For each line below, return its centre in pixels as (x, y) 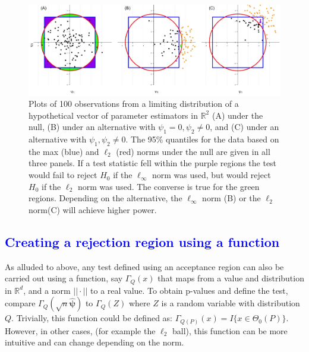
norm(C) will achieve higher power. (93, 209)
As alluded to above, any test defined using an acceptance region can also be (144, 266)
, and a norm (47, 290)
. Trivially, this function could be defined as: (92, 318)
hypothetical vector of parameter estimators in (113, 115)
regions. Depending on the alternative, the (105, 198)
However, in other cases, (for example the (80, 330)
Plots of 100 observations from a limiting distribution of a (134, 104)
